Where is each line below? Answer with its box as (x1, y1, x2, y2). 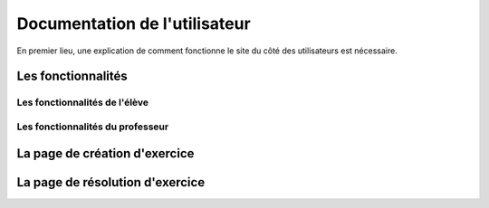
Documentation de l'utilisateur (16, 14, 251, 33)
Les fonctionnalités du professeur (16, 120, 169, 133)
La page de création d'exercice (16, 146, 195, 161)
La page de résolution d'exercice (16, 175, 206, 190)
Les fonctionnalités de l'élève (16, 96, 149, 109)
